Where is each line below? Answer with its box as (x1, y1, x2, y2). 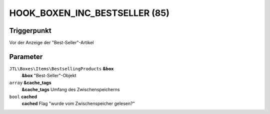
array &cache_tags (9, 80, 51, 86)
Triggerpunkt (9, 26, 52, 35)
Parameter (9, 52, 43, 61)
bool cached (9, 94, 37, 100)
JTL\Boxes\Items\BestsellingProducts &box (9, 65, 114, 72)
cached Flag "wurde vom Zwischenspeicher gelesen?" (21, 100, 135, 107)
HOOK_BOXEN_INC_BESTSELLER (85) (9, 7, 169, 18)
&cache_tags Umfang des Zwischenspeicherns (21, 87, 120, 93)
